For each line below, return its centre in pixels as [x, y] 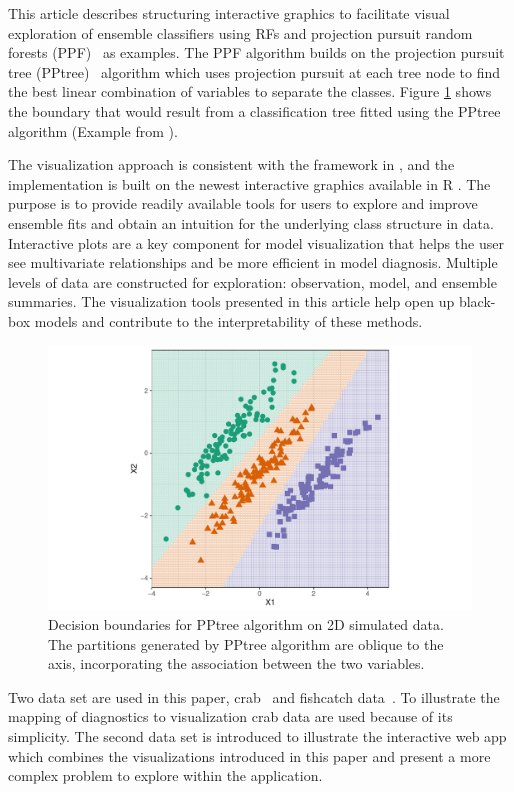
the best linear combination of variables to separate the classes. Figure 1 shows [250, 91]
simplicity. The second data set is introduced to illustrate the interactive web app [257, 736]
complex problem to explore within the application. [165, 775]
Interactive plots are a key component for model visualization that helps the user [256, 242]
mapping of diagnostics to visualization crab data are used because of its [230, 716]
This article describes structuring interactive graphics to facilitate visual [229, 13]
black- [477, 301]
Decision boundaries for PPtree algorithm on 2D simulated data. [246, 624]
